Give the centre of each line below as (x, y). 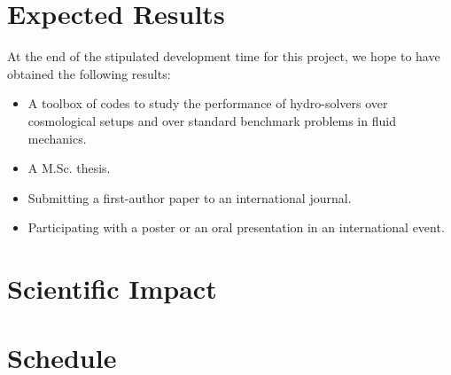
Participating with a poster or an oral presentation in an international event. (236, 227)
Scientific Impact (112, 289)
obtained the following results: (89, 73)
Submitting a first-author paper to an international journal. (190, 197)
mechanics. (57, 138)
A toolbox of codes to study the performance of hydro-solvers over (208, 103)
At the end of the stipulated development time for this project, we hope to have (224, 56)
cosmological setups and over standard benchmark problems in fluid (212, 120)
